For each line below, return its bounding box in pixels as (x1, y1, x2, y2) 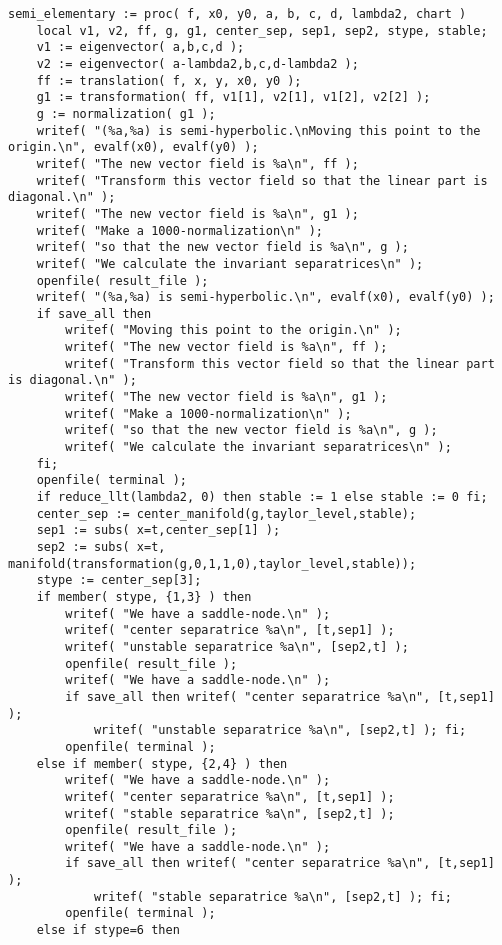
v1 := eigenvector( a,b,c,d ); (36, 40, 245, 55)
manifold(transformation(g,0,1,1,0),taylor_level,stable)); (8, 556, 417, 571)
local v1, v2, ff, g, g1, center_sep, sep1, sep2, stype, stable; (36, 23, 488, 38)
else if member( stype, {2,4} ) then (36, 756, 288, 771)
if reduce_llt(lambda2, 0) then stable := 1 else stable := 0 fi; (36, 490, 488, 505)
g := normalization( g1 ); (36, 106, 216, 121)
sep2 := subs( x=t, (36, 540, 166, 554)
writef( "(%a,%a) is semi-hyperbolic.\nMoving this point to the (36, 123, 481, 138)
